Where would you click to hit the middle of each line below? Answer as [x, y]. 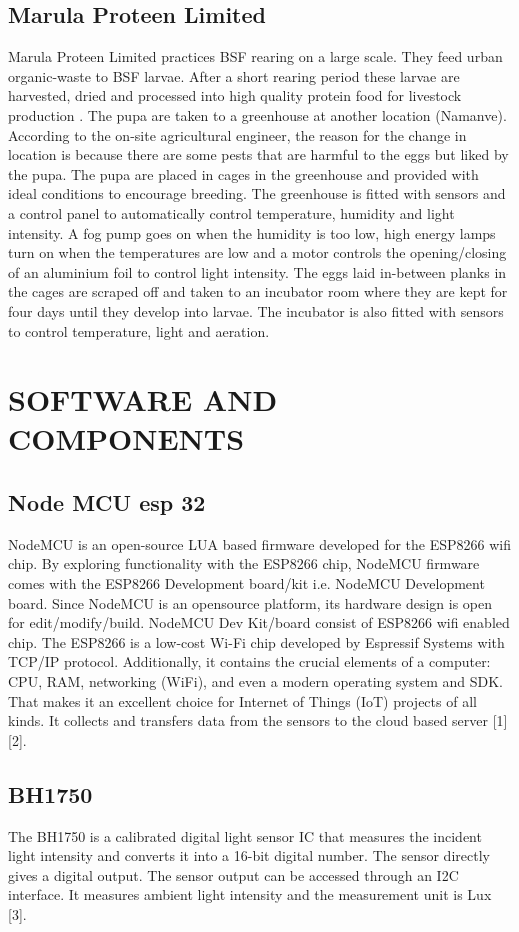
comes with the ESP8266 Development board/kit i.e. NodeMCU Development [246, 583]
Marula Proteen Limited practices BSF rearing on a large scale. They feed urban [255, 56]
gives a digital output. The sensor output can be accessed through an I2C [233, 874]
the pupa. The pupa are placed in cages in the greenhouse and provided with [243, 173]
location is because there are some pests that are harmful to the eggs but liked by [258, 154]
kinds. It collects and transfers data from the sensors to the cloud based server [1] [258, 720]
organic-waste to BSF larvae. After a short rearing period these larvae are [234, 75]
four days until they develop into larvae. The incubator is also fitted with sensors [256, 310]
